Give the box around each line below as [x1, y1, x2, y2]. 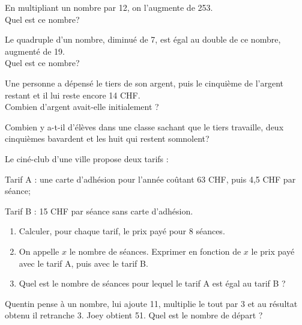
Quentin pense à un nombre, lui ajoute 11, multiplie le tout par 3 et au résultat [5, 297, 298, 309]
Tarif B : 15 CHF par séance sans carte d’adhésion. [5, 204, 193, 217]
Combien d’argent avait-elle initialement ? [5, 100, 159, 113]
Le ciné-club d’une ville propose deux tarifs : [5, 152, 169, 165]
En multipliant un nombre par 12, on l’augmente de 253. [5, 1, 213, 13]
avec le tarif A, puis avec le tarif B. [19, 257, 148, 269]
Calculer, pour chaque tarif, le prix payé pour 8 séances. [19, 225, 225, 237]
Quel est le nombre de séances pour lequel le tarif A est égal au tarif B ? [19, 277, 286, 290]
